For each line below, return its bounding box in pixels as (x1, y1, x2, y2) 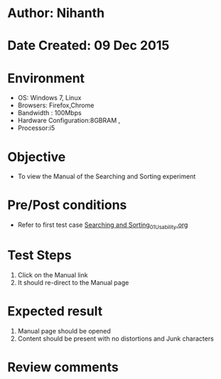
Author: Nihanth (7, 5, 105, 21)
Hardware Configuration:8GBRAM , (17, 116, 121, 125)
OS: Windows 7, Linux (17, 94, 82, 102)
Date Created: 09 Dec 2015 (7, 38, 170, 54)
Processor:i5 (17, 124, 55, 132)
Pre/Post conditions (7, 197, 127, 213)
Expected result (7, 304, 103, 319)
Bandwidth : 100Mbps (17, 109, 82, 117)
